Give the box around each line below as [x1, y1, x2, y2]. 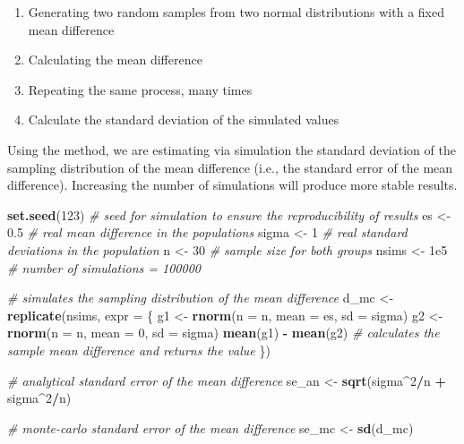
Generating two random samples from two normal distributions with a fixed [28, 3, 444, 21]
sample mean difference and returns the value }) [7, 340, 271, 359]
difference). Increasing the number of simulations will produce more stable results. [7, 175, 458, 194]
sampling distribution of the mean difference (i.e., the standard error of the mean [7, 158, 453, 176]
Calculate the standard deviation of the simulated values [28, 110, 339, 129]
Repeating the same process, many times [28, 80, 253, 98]
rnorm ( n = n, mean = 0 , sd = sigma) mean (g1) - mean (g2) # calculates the [7, 323, 440, 342]
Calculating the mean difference [28, 50, 202, 69]
